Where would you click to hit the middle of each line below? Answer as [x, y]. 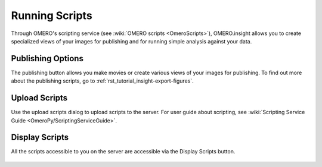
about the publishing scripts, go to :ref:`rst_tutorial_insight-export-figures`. [102, 81]
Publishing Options [47, 59]
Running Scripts [52, 15]
